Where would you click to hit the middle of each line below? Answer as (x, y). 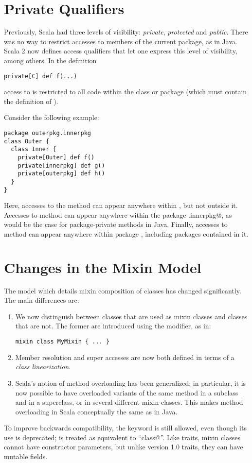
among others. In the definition (50, 60)
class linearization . (43, 367)
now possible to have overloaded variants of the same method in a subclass (127, 392)
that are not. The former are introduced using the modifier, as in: (113, 326)
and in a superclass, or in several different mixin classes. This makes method (129, 402)
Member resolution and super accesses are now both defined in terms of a (125, 357)
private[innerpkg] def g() (61, 165)
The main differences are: (42, 300)
